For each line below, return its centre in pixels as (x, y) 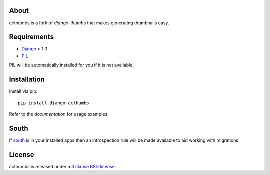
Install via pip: (23, 91)
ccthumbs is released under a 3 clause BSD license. (63, 166)
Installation (27, 80)
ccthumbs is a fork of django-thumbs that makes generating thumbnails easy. (89, 23)
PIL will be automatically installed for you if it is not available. (72, 65)
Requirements (32, 37)
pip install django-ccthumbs (54, 103)
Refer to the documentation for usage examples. (59, 114)
